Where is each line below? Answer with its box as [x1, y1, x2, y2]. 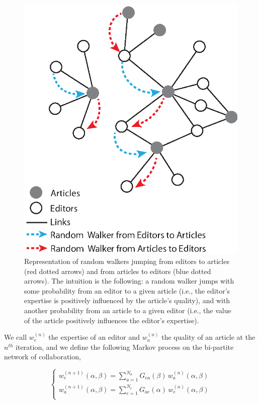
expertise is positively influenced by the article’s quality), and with [24, 295, 230, 306]
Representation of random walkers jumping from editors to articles [24, 256, 229, 266]
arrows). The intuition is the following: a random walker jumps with [24, 276, 234, 286]
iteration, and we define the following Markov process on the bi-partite [16, 341, 234, 352]
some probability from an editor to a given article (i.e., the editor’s [24, 285, 230, 296]
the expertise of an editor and [48, 332, 140, 342]
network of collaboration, [4, 351, 81, 362]
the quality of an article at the [161, 332, 255, 342]
